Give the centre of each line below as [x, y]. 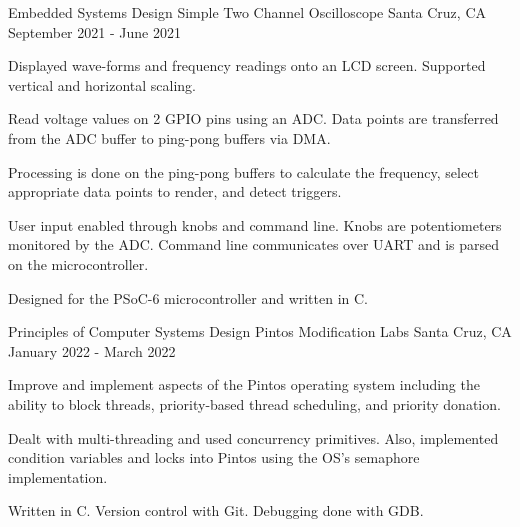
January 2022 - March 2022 [92, 350]
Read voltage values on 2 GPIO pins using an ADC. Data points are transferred [253, 118]
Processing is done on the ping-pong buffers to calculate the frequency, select [243, 171]
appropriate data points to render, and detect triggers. [175, 191]
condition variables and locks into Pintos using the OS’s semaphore [214, 457]
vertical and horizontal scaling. [102, 84]
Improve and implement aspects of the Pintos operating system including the [244, 384]
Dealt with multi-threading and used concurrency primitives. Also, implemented [253, 437]
